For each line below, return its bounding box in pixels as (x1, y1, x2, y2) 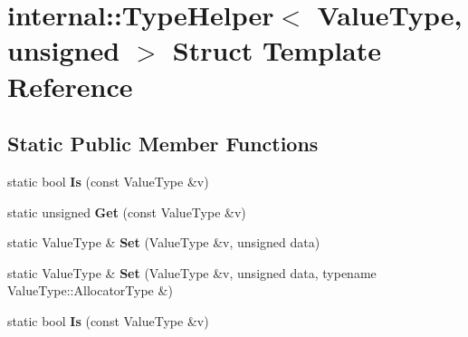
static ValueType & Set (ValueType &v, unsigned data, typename (7, 263, 377, 282)
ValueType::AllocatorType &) (7, 281, 173, 300)
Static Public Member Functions (7, 130, 319, 158)
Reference (7, 67, 133, 104)
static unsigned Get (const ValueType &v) (7, 202, 246, 221)
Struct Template (172, 32, 382, 69)
